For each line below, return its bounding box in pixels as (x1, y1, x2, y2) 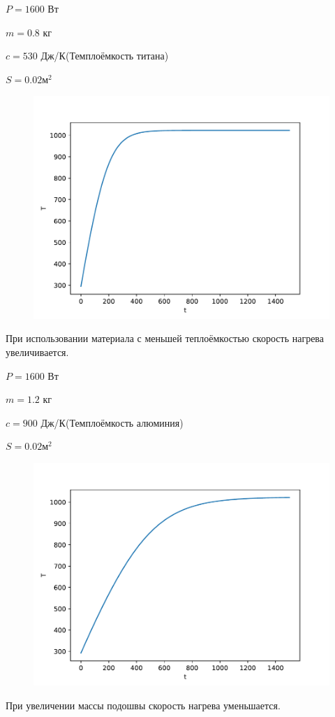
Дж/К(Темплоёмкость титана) (40, 48, 169, 63)
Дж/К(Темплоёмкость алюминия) (40, 415, 184, 430)
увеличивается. (6, 345, 69, 359)
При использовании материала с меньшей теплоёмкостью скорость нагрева (6, 331, 324, 346)
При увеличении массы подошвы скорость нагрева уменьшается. (6, 698, 281, 712)
